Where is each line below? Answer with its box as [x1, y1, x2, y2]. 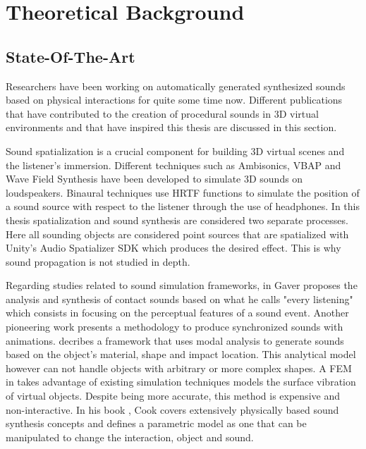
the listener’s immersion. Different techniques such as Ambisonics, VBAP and [6, 157, 341, 172]
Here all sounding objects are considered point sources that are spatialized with [6, 226, 349, 241]
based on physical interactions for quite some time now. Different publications [6, 92, 343, 107]
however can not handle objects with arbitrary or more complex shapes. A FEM [6, 360, 352, 375]
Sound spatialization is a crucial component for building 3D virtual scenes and [6, 143, 345, 158]
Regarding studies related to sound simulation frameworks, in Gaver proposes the [6, 278, 358, 293]
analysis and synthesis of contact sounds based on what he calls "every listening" [6, 291, 353, 306]
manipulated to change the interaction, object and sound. [6, 429, 254, 444]
